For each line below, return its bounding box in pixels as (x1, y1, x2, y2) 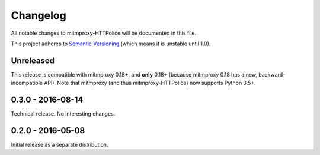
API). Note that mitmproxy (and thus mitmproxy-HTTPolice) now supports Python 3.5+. (43, 80, 256, 87)
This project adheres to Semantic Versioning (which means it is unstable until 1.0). (11, 40, 211, 47)
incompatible (11, 80, 43, 87)
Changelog (11, 9, 66, 22)
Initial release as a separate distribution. (11, 141, 108, 149)
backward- (258, 71, 286, 78)
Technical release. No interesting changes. (11, 110, 116, 117)
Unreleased (11, 55, 55, 65)
